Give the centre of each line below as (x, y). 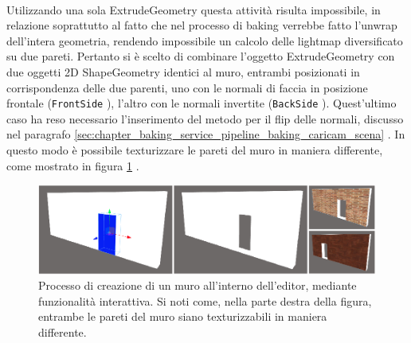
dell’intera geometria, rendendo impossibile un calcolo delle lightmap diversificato (205, 40)
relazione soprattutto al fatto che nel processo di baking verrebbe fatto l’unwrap (202, 25)
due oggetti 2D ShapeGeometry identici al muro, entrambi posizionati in (183, 71)
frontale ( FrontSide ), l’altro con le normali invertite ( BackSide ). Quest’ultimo (202, 103)
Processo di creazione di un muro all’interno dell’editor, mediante (198, 285)
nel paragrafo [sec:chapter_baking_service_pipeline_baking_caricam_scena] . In (206, 134)
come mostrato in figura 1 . (73, 165)
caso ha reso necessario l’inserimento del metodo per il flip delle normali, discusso (205, 118)
